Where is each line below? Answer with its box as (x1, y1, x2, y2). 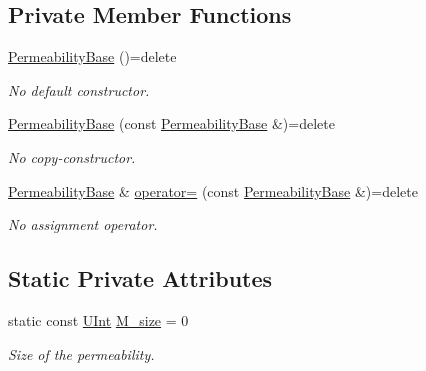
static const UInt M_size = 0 (8, 309, 189, 330)
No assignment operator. (8, 214, 158, 235)
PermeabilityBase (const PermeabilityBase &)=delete (8, 113, 335, 134)
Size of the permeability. (8, 343, 155, 364)
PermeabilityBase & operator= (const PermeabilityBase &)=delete (8, 180, 418, 201)
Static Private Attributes (8, 263, 273, 294)
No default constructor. (8, 79, 150, 100)
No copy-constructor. (8, 146, 136, 167)
